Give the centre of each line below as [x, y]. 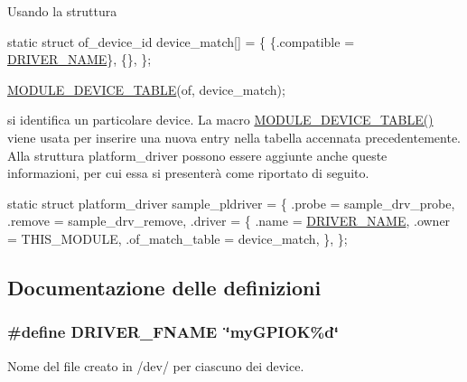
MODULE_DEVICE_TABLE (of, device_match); [146, 89]
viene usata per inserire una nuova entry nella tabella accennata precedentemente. [234, 137]
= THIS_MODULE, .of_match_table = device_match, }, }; [177, 238]
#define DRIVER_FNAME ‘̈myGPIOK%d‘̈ [173, 332]
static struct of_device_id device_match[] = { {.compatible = [181, 41]
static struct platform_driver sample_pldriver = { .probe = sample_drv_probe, [231, 203]
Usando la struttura [62, 11]
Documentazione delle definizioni [164, 287]
